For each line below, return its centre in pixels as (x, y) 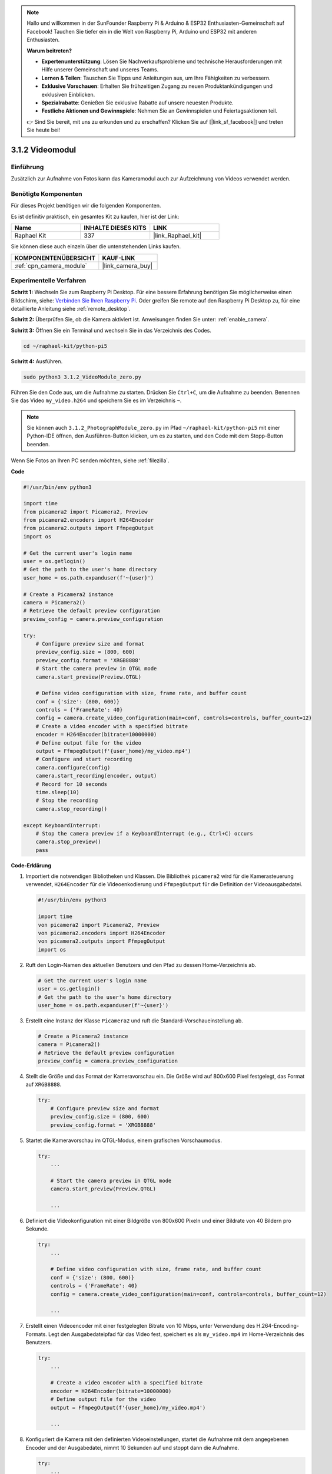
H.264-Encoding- (278, 1326)
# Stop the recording (67, 801)
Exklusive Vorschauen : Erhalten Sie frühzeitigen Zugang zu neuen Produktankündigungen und (157, 86)
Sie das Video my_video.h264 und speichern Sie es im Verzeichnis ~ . (96, 400)
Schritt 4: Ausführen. (37, 361)
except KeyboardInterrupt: (62, 825)
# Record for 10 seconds (72, 784)
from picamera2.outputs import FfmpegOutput (89, 528)
